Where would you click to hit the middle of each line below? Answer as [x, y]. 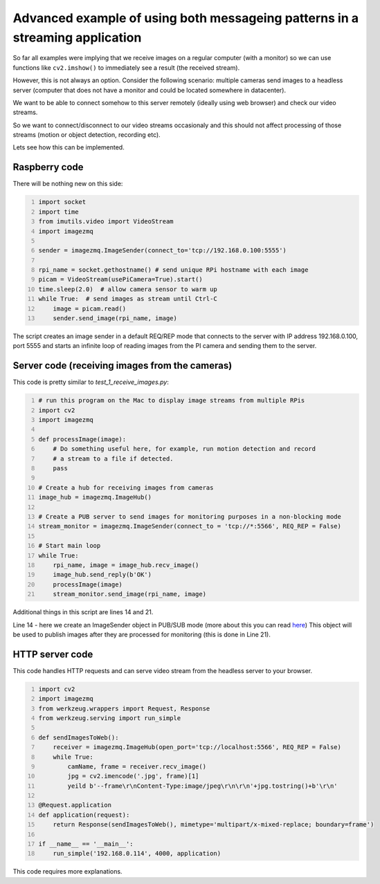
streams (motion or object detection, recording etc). [87, 135]
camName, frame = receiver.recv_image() [137, 766]
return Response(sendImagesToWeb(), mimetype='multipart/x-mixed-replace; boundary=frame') [214, 825]
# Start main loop [70, 546]
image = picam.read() [90, 309]
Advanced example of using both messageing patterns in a [186, 18]
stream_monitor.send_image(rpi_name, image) [130, 594]
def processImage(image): [82, 439]
